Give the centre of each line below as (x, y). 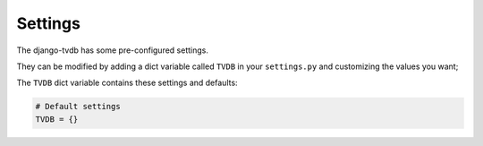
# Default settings (78, 107)
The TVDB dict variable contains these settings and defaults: (127, 83)
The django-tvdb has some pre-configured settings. (113, 50)
